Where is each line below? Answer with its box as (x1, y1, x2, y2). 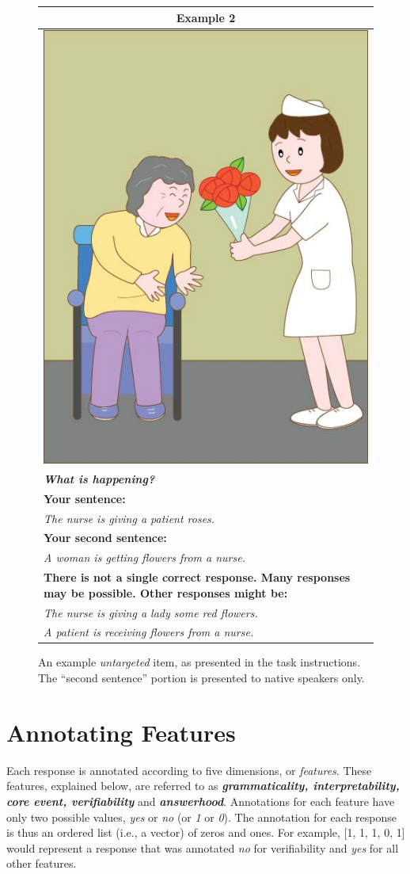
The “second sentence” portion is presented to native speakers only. (38, 670, 365, 686)
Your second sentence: (44, 529, 167, 546)
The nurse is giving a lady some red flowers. (44, 604, 258, 620)
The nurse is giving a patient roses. (44, 510, 215, 526)
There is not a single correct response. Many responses (44, 569, 351, 586)
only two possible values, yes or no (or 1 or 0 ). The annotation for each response (6, 808, 397, 825)
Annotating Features (6, 716, 236, 748)
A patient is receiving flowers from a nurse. (44, 624, 254, 640)
